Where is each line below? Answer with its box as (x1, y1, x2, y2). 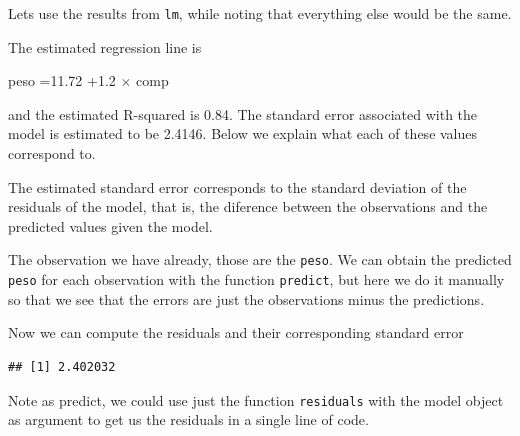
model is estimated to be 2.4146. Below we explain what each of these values (8, 123, 478, 144)
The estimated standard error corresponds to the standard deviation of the (8, 176, 467, 197)
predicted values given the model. (8, 215, 213, 236)
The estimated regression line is (8, 36, 202, 57)
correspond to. (8, 143, 96, 164)
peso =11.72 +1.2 (8, 70, 116, 91)
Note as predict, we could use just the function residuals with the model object (8, 389, 504, 410)
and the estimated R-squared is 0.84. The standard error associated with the (8, 103, 478, 124)
